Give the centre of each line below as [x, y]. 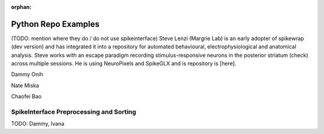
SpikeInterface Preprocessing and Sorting [73, 112]
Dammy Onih [27, 74]
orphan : [21, 7]
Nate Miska [25, 85]
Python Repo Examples [55, 24]
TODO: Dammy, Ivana [38, 124]
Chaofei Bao [26, 96]
